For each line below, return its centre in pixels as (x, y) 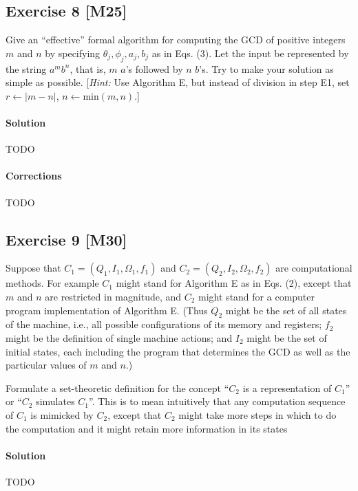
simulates (55, 401)
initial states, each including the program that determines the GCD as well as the (178, 351)
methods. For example (52, 283)
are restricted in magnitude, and (113, 296)
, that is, (88, 68)
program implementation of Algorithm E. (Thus (107, 310)
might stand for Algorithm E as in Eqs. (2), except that (234, 283)
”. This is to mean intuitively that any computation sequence (217, 401)
